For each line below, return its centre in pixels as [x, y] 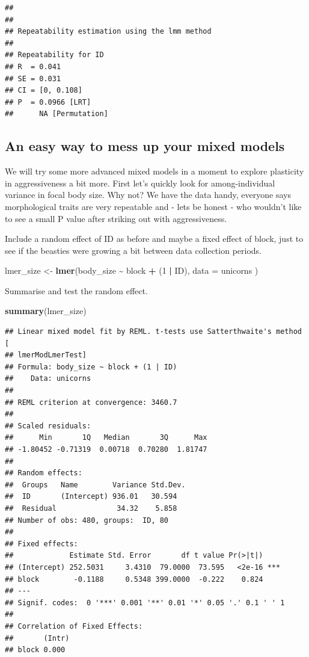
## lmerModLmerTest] [46, 355]
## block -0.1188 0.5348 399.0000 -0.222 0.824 [134, 579]
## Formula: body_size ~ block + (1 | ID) [91, 367]
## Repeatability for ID [54, 55]
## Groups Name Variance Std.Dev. [95, 485]
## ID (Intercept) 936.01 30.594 [91, 497]
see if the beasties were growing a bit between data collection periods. [133, 250]
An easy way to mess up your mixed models [145, 146]
